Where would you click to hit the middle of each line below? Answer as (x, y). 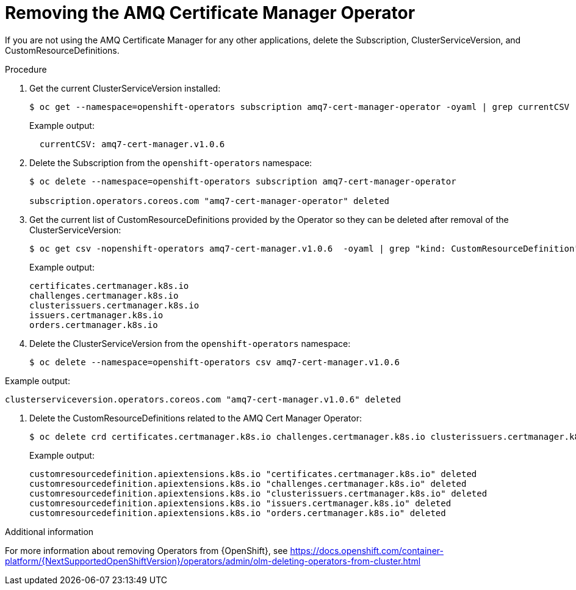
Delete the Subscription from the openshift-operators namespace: (171, 162)
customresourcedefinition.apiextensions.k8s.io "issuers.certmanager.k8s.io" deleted (240, 503)
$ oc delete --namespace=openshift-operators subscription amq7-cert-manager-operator (243, 181)
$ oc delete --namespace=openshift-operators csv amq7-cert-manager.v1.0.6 (214, 362)
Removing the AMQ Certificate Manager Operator (210, 13)
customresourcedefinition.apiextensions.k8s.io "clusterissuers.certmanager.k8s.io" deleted (258, 493)
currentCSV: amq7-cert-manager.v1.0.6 (132, 144)
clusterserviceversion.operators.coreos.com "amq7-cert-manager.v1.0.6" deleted (203, 399)
